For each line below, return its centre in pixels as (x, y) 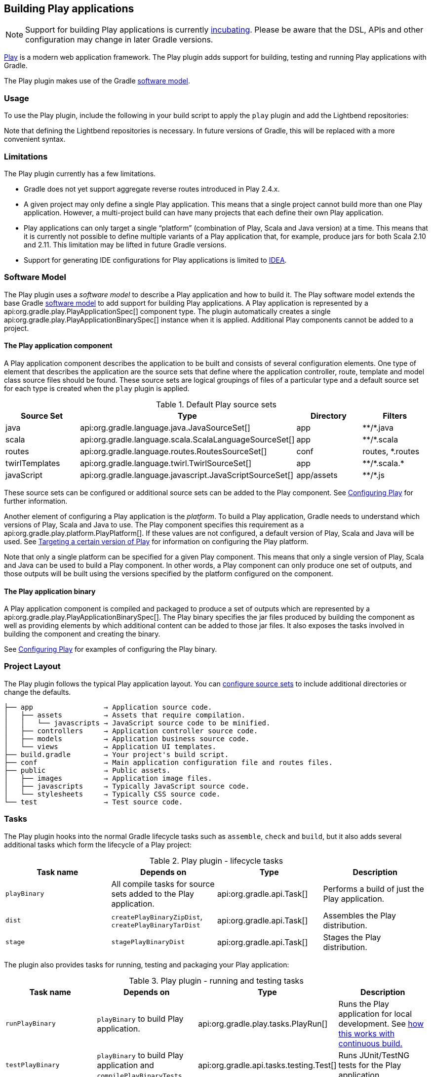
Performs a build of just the (373, 889)
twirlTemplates (33, 463)
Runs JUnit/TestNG (374, 1055)
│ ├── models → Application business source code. (127, 738)
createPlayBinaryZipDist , (157, 917)
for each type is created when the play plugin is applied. (97, 388)
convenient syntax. (35, 139)
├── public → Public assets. (87, 770)
